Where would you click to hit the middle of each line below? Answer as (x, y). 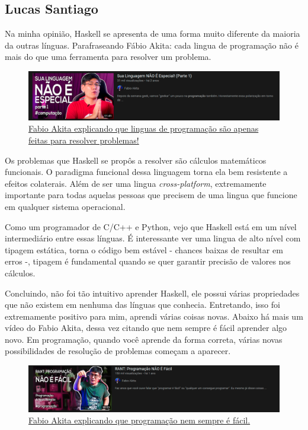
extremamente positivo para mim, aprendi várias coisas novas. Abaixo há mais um (154, 316)
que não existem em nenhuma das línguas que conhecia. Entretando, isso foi (142, 305)
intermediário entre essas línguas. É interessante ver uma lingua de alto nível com (153, 238)
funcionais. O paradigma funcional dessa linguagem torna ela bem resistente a (146, 172)
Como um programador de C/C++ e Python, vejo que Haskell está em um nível (151, 226)
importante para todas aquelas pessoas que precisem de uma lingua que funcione (151, 195)
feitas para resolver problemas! (84, 140)
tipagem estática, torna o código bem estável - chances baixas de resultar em (144, 249)
